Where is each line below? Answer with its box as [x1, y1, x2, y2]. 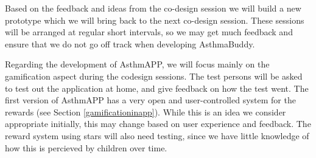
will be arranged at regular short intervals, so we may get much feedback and [5, 26, 293, 38]
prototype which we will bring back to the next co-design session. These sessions [5, 13, 304, 26]
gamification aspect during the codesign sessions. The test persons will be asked [5, 69, 303, 82]
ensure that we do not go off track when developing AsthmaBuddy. [5, 37, 255, 50]
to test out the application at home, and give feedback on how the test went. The [5, 81, 309, 94]
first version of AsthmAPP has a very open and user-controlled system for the [5, 94, 296, 106]
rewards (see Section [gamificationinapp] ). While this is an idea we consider [5, 105, 286, 118]
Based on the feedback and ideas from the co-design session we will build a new [5, 2, 301, 14]
